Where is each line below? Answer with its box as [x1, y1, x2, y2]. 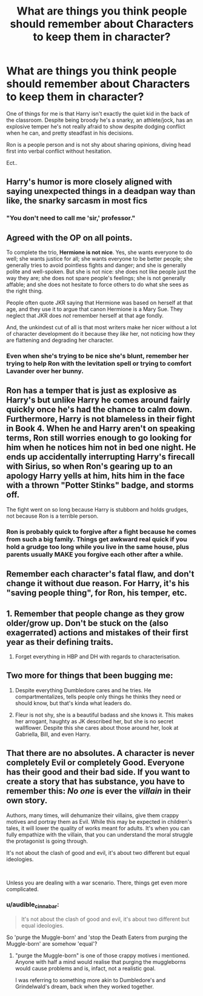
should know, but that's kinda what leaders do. [15, 699, 132, 707]
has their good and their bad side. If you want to [6, 767, 190, 777]
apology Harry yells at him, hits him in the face [6, 471, 185, 481]
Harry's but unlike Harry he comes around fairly [6, 395, 191, 406]
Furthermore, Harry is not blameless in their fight [6, 414, 195, 424]
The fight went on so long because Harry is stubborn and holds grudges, [6, 506, 188, 513]
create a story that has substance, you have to [6, 777, 185, 787]
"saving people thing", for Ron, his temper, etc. [6, 588, 188, 598]
